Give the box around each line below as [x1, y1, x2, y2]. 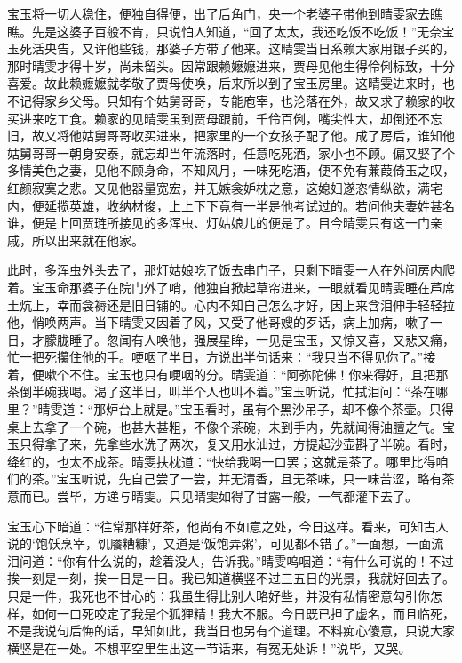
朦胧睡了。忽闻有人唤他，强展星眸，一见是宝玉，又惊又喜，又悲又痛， [44, 330, 455, 348]
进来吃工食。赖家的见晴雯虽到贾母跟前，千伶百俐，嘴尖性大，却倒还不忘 [19, 108, 442, 127]
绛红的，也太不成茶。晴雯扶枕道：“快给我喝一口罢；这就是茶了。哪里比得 [7, 451, 436, 470]
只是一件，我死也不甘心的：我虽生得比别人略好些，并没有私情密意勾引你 [7, 587, 430, 604]
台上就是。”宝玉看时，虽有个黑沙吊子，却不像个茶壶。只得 [118, 400, 454, 419]
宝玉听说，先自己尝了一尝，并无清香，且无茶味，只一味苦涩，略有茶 [56, 469, 455, 488]
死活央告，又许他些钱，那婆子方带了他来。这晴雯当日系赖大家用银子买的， [19, 39, 455, 58]
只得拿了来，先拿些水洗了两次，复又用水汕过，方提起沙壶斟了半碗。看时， [19, 435, 455, 453]
